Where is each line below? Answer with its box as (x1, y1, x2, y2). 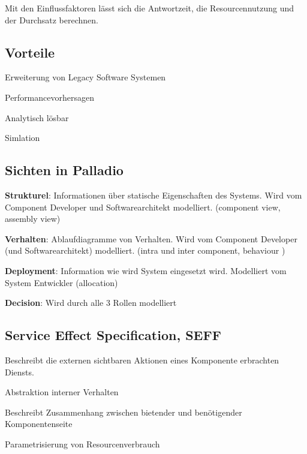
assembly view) (5, 212, 61, 225)
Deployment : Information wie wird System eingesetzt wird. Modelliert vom (5, 264, 287, 276)
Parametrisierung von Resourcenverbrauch (5, 437, 160, 450)
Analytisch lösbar (5, 111, 69, 124)
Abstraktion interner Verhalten (5, 386, 119, 398)
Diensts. (5, 365, 34, 378)
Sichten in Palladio (5, 161, 124, 179)
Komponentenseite (5, 417, 73, 430)
